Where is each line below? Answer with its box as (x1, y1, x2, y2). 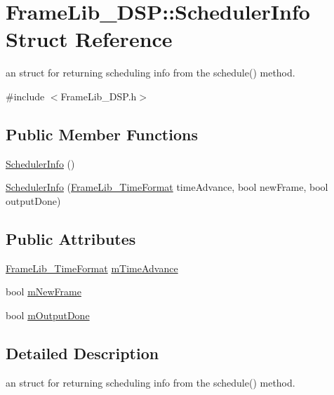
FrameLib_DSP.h (60, 88, 137, 103)
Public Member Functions (6, 123, 198, 145)
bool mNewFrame (6, 284, 81, 299)
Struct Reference (6, 25, 173, 53)
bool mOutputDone (6, 307, 90, 322)
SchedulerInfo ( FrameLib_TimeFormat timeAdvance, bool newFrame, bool (6, 180, 328, 194)
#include (6, 88, 45, 103)
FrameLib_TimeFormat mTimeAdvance (6, 260, 178, 275)
